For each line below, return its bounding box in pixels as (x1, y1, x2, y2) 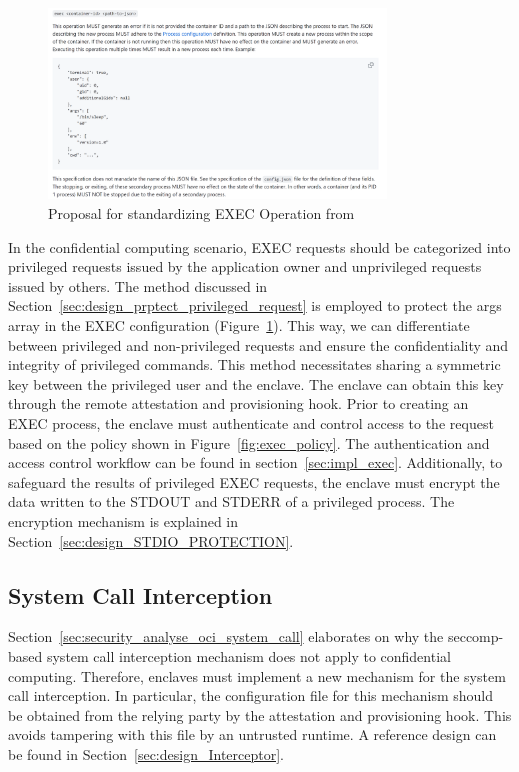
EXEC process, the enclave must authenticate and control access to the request (8, 412, 494, 433)
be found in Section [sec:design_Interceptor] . (8, 743, 284, 764)
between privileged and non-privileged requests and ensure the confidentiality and (8, 334, 509, 355)
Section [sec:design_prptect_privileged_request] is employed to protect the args (8, 295, 502, 316)
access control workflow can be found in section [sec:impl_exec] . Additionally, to (8, 452, 503, 473)
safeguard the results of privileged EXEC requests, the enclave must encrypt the (8, 471, 500, 492)
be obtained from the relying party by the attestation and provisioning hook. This (8, 704, 512, 725)
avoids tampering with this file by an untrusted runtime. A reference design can (8, 724, 497, 745)
